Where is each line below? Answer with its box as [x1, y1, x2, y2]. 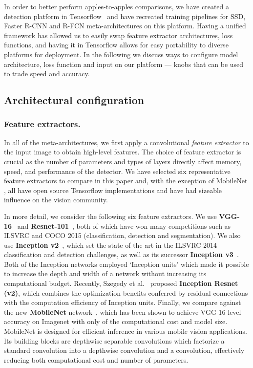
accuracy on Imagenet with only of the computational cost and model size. [4, 316, 228, 326]
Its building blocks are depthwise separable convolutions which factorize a [4, 335, 225, 346]
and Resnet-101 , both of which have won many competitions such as [17, 220, 231, 231]
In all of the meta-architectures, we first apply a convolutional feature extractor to [4, 137, 249, 147]
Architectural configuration [4, 92, 145, 108]
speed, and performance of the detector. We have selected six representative [4, 166, 231, 176]
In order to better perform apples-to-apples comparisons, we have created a [4, 1, 229, 11]
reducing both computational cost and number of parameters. [4, 354, 189, 365]
